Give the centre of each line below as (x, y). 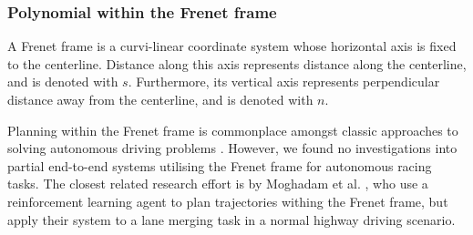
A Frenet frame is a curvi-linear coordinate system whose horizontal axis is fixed (232, 46)
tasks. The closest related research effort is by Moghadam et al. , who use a (218, 184)
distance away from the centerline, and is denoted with (160, 99)
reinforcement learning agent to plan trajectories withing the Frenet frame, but (228, 201)
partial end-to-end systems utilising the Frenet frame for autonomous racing (220, 165)
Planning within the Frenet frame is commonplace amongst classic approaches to (233, 130)
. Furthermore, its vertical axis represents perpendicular (284, 82)
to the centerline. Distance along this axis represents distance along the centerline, (237, 63)
